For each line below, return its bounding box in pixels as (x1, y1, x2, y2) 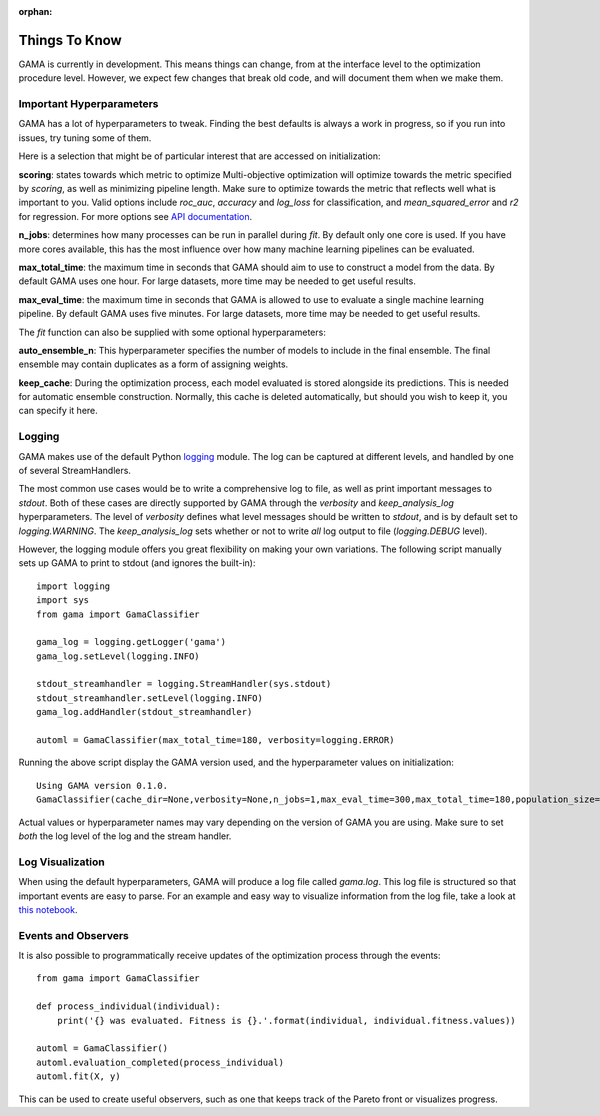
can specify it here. (18, 405, 99, 417)
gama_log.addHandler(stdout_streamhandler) (36, 706, 253, 718)
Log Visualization (18, 855, 105, 869)
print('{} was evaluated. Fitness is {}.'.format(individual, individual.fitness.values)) (56, 1015, 517, 1026)
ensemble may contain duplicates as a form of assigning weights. (18, 358, 289, 370)
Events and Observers (18, 928, 129, 942)
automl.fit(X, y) (36, 1071, 121, 1082)
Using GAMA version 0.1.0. (36, 780, 169, 791)
